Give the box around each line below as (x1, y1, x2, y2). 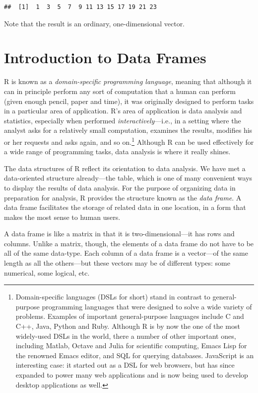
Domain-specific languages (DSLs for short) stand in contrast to (15, 292, 210, 302)
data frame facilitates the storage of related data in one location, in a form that (4, 202, 246, 212)
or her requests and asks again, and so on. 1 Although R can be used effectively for (4, 135, 254, 147)
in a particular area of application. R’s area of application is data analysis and (4, 105, 242, 116)
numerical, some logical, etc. (4, 267, 90, 278)
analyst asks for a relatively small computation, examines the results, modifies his (4, 125, 253, 135)
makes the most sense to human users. (4, 211, 121, 222)
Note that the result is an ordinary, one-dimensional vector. (4, 18, 185, 28)
